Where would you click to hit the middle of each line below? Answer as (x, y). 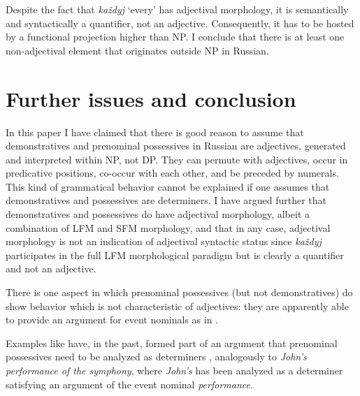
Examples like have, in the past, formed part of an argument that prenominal (172, 343)
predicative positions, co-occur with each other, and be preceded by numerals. (172, 173)
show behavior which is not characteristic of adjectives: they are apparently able (177, 306)
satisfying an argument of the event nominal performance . (129, 384)
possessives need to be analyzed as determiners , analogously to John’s (156, 357)
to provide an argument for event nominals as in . (112, 320)
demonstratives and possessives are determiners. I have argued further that (166, 200)
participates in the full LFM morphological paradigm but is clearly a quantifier (175, 255)
